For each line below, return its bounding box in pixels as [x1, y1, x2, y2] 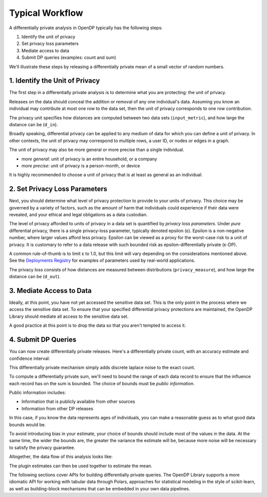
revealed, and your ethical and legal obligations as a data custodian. [9, 212, 148, 217]
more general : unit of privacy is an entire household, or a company [21, 156, 158, 162]
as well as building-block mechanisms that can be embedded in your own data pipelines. [9, 486, 190, 492]
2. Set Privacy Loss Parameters [9, 185, 107, 193]
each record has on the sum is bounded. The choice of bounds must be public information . [9, 380, 195, 386]
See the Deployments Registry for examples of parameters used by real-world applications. [9, 257, 195, 263]
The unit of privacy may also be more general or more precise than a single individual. [9, 147, 184, 153]
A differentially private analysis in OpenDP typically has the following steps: [9, 25, 163, 31]
